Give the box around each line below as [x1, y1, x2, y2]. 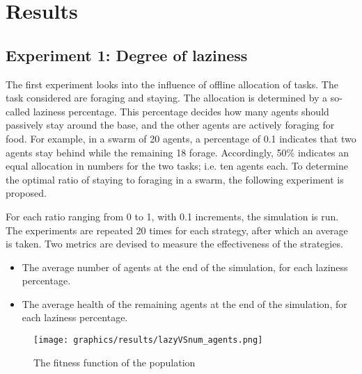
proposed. [6, 186, 47, 200]
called [6, 104, 30, 118]
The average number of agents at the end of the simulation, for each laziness [22, 259, 348, 274]
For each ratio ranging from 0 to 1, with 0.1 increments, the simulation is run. [6, 209, 339, 223]
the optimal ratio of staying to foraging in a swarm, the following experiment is [6, 172, 344, 186]
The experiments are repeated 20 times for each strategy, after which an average [6, 222, 348, 237]
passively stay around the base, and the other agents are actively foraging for [6, 117, 335, 132]
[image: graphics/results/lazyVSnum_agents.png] [33, 335, 263, 345]
